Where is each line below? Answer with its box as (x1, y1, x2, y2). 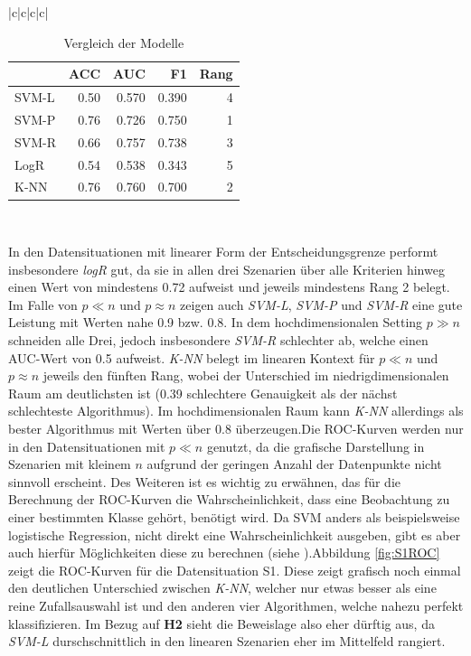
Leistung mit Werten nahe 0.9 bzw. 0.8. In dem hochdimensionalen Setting (8, 313, 423, 332)
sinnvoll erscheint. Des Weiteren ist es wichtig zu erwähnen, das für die (8, 472, 400, 491)
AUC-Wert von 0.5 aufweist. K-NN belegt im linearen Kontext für (8, 348, 375, 367)
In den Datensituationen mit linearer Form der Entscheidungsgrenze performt (8, 242, 438, 261)
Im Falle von (8, 295, 78, 314)
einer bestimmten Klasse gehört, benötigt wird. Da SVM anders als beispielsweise (8, 508, 460, 526)
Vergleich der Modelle (63, 33, 184, 52)
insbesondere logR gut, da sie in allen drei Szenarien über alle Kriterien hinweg (8, 259, 445, 278)
